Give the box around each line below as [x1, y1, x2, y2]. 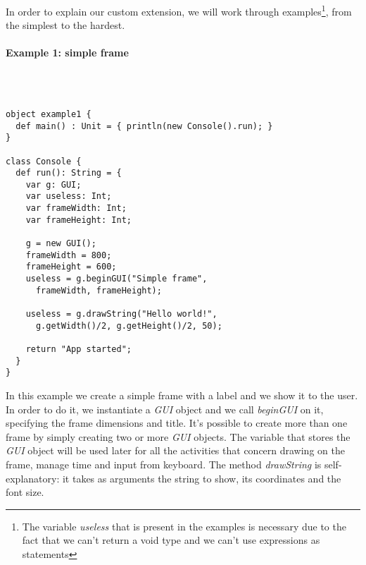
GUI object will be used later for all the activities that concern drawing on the [6, 443, 345, 458]
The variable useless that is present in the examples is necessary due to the [22, 518, 346, 533]
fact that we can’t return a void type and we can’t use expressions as [22, 533, 320, 547]
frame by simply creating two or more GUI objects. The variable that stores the [6, 429, 351, 444]
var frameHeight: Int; [25, 214, 132, 225]
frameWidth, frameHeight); [35, 285, 162, 296]
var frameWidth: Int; [25, 203, 127, 214]
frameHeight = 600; [25, 262, 117, 272]
